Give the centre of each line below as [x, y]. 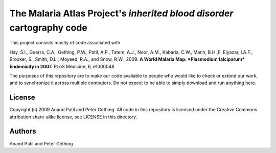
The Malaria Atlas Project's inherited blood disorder [121, 13]
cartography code [49, 28]
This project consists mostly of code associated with [65, 43]
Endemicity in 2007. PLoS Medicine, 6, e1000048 [62, 66]
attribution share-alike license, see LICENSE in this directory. [73, 117]
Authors [23, 131]
